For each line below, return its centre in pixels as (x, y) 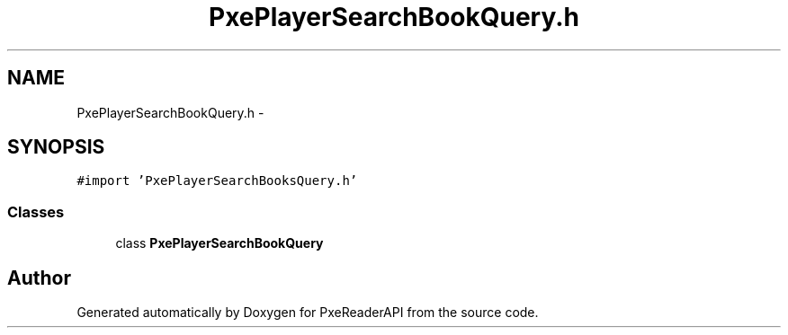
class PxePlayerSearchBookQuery (219, 243)
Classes (36, 212)
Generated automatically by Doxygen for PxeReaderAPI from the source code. (308, 313)
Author (39, 278)
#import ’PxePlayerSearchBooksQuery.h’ (217, 181)
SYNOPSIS (56, 147)
